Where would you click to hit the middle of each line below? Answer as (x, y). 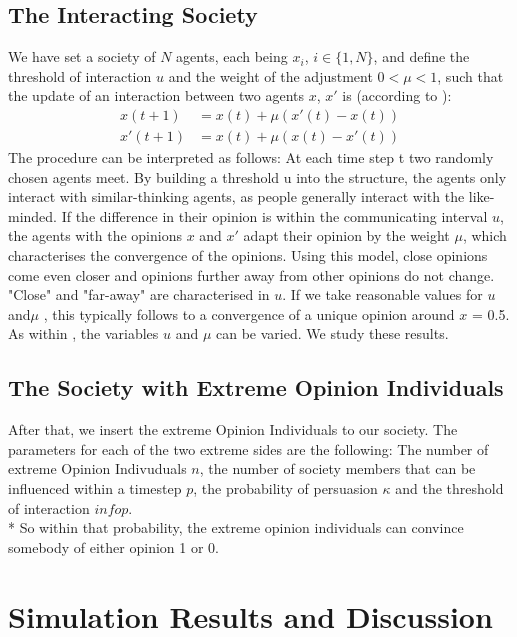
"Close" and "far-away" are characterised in (139, 294)
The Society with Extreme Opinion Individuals (256, 387)
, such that (470, 75)
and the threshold (449, 487)
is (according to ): (397, 95)
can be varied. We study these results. (332, 333)
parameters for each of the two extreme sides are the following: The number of (248, 448)
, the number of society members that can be (337, 468)
